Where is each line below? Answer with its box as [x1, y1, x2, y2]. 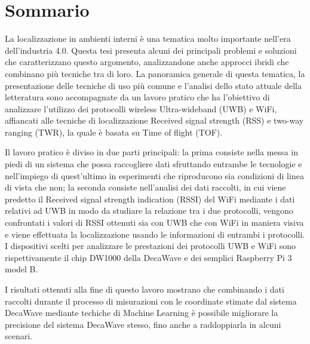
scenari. [5, 330, 33, 342]
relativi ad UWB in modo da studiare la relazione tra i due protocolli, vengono [5, 204, 293, 217]
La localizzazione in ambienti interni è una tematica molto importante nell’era [5, 32, 291, 45]
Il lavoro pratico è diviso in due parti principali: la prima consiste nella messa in [5, 146, 298, 158]
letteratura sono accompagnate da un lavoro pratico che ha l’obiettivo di [5, 91, 270, 103]
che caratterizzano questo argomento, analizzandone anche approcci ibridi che [5, 56, 289, 68]
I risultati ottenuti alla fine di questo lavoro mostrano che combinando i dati [5, 283, 284, 295]
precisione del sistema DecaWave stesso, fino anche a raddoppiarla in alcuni [5, 318, 281, 330]
